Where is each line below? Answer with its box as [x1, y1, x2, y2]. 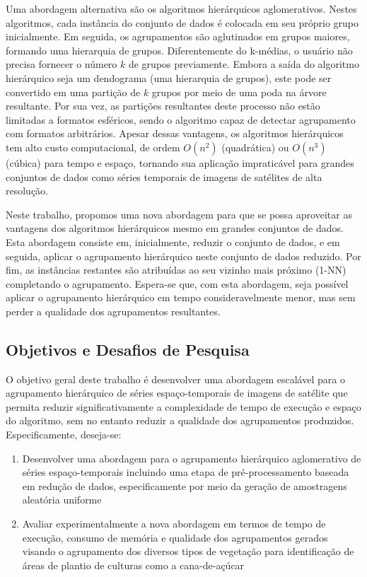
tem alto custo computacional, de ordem [6, 139, 180, 154]
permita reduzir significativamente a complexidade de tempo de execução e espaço [6, 399, 361, 414]
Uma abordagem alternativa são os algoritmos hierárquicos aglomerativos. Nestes [6, 1, 357, 16]
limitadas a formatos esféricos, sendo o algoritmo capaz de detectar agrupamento [6, 112, 356, 127]
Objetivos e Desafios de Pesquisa [6, 338, 250, 360]
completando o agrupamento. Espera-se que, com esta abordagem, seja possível [6, 276, 349, 291]
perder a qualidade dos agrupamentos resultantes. [6, 303, 221, 318]
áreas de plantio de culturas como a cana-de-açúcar [22, 557, 245, 572]
